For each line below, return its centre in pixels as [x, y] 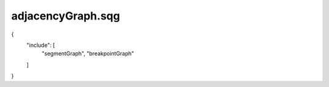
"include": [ [41, 45]
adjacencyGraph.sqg [65, 16]
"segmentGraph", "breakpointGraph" [88, 54]
